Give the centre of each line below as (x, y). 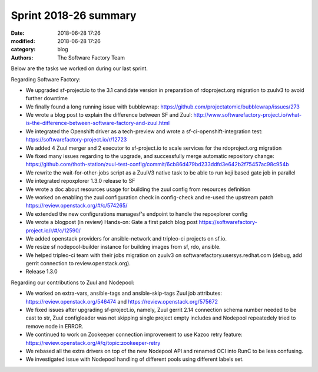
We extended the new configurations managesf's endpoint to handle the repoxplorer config (137, 214)
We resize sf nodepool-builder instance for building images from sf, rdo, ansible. (123, 247)
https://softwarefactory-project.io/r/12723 (76, 140)
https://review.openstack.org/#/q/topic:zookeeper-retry (93, 343)
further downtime (47, 98)
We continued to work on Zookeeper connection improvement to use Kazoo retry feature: (134, 335)
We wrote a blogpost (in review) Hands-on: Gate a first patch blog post (112, 222)
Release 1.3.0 (42, 272)
